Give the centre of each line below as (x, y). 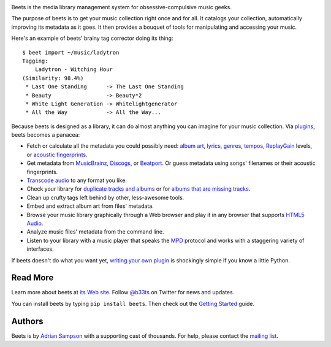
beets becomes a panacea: (46, 135)
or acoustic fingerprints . (57, 154)
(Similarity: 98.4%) (53, 78)
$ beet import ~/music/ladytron (71, 52)
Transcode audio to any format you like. (77, 180)
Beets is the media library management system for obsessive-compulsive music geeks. (122, 7)
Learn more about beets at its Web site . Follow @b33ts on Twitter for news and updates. (123, 292)
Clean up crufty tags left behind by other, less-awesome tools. (105, 197)
